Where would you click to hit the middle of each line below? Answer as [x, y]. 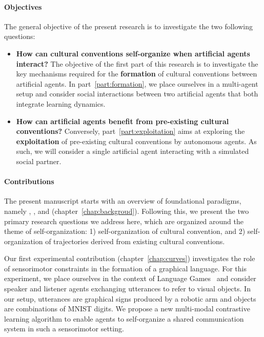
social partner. [39, 161]
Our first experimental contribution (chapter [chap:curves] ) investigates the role [130, 258]
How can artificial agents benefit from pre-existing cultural [123, 121]
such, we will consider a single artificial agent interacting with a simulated [133, 151]
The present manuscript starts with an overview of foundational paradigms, [123, 201]
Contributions [29, 181]
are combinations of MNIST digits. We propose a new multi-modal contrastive [127, 309]
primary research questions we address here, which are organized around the [124, 221]
